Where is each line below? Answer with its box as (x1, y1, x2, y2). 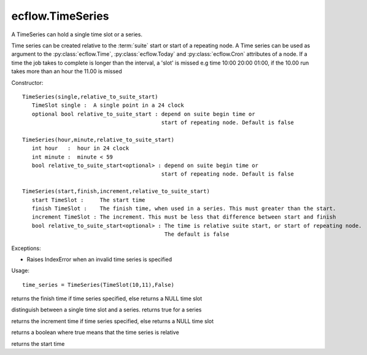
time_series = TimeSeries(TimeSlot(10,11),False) (22, 281, 175, 288)
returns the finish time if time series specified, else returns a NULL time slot (11, 295, 203, 302)
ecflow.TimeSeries (11, 9, 109, 23)
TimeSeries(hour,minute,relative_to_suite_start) (22, 136, 175, 143)
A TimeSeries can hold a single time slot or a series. (11, 31, 142, 38)
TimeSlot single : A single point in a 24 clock (31, 102, 184, 109)
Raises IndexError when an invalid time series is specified (26, 256, 172, 263)
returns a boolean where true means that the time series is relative (11, 329, 179, 336)
